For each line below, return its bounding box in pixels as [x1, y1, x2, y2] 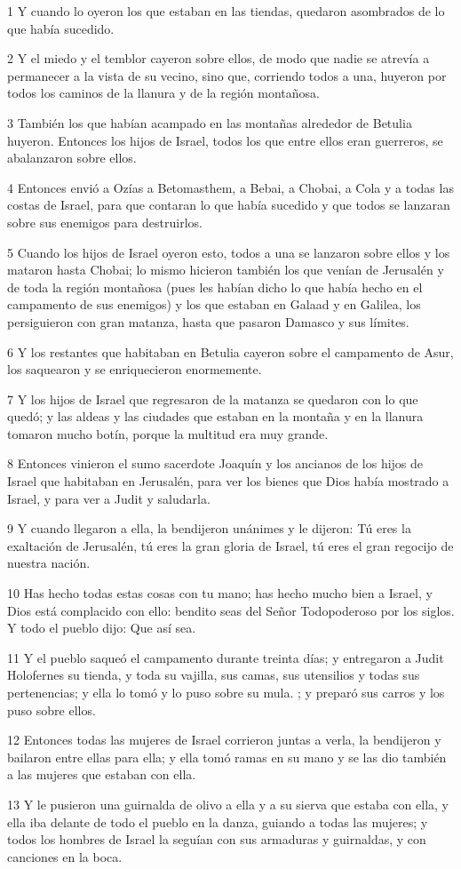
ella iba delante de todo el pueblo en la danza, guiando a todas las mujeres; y [7, 812, 428, 831]
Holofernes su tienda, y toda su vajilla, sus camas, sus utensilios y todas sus [7, 666, 420, 684]
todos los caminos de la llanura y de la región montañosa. [7, 84, 320, 102]
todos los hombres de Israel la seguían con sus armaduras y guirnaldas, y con [7, 830, 426, 849]
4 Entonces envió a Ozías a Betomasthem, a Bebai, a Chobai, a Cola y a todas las [7, 178, 454, 196]
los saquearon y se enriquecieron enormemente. [7, 360, 262, 379]
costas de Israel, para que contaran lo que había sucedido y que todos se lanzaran [7, 195, 450, 214]
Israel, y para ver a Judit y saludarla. [7, 489, 211, 507]
